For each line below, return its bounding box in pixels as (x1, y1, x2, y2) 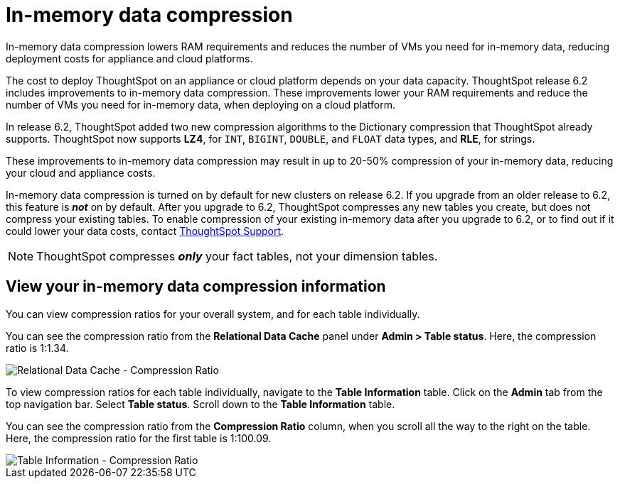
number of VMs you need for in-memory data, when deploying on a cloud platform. (6, 98, 395, 111)
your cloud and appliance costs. (6, 166, 156, 179)
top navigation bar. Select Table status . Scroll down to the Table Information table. (6, 397, 395, 410)
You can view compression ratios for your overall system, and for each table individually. (6, 307, 420, 320)
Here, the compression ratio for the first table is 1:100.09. (6, 431, 272, 444)
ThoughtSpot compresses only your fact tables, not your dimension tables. (36, 248, 438, 263)
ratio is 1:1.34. (6, 341, 69, 354)
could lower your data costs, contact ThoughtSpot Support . (6, 224, 284, 237)
